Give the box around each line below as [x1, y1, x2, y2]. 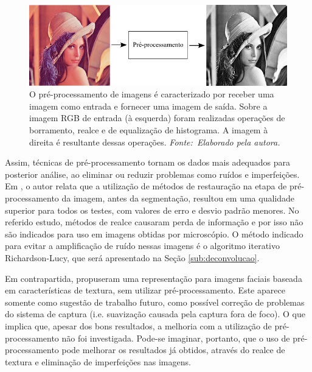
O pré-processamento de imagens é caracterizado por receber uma [29, 88, 274, 100]
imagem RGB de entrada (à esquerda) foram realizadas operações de [29, 111, 285, 124]
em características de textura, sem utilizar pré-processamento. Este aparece [5, 284, 285, 297]
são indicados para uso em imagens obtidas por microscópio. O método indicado [5, 227, 303, 240]
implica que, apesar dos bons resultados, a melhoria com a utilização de [5, 319, 272, 332]
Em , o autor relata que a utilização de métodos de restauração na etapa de [5, 180, 287, 192]
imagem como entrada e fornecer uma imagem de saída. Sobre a [29, 99, 268, 112]
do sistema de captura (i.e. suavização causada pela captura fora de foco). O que [5, 307, 305, 320]
